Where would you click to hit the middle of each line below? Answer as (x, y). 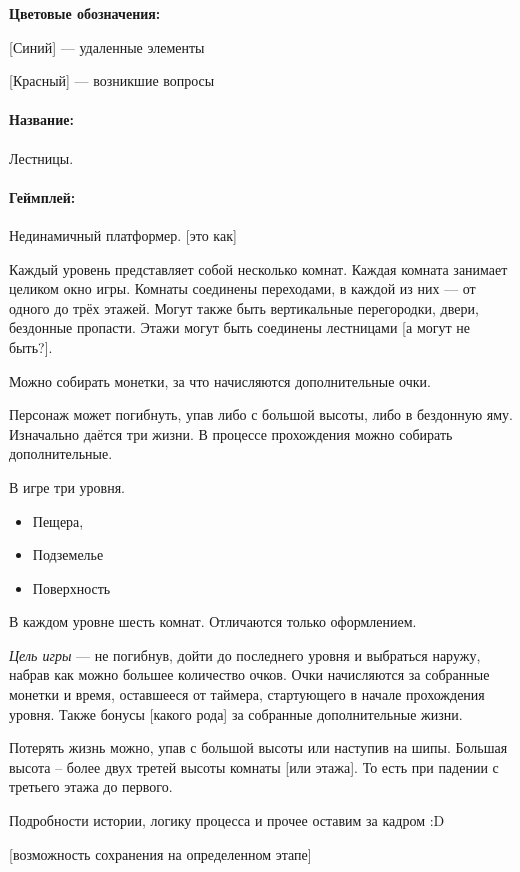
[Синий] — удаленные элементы (107, 46)
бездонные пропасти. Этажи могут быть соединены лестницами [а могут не (239, 327)
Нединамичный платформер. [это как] (123, 234)
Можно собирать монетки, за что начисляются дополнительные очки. (220, 380)
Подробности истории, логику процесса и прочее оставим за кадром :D (227, 820)
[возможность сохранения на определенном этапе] (160, 853)
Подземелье (68, 554)
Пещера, (58, 520)
